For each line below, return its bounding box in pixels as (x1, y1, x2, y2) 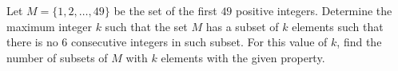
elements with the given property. (161, 49, 325, 65)
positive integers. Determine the (236, 2, 392, 18)
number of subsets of (6, 49, 108, 65)
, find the (336, 34, 382, 50)
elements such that (292, 18, 384, 34)
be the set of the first (113, 2, 217, 18)
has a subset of (205, 18, 279, 34)
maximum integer (6, 18, 92, 34)
